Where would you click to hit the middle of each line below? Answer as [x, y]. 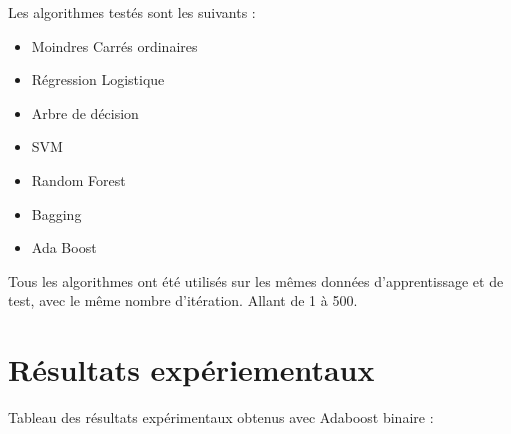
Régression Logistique [98, 79]
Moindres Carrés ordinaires [114, 45]
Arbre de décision [85, 112]
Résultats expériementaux [191, 369]
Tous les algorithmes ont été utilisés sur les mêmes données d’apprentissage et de [256, 280]
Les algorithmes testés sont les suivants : [132, 12]
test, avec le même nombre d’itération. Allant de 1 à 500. [183, 300]
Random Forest [78, 179]
